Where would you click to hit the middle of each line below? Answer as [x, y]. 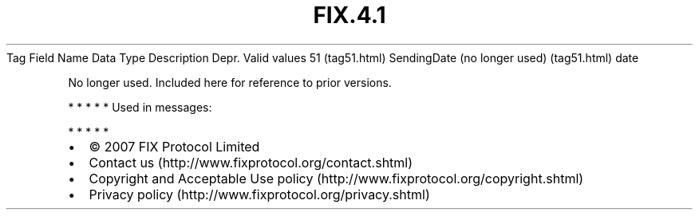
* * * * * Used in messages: [140, 107]
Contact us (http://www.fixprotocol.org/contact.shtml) [251, 162]
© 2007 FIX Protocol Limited [174, 146]
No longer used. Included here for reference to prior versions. [230, 82]
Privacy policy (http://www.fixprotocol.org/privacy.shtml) [259, 194]
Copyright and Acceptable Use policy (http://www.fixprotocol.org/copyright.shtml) [336, 178]
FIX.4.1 [349, 15]
